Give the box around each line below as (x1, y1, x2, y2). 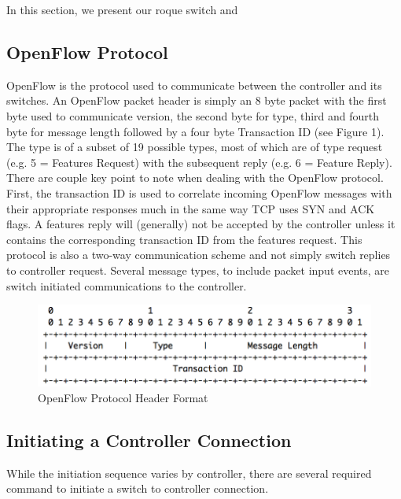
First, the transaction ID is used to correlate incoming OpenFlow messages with (6, 184, 392, 201)
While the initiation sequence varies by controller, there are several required (6, 464, 372, 481)
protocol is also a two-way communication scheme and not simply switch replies (6, 246, 391, 263)
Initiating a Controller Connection (6, 427, 292, 452)
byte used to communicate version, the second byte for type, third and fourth (6, 107, 380, 124)
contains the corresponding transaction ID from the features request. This (6, 231, 362, 247)
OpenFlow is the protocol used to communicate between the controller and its (6, 76, 382, 93)
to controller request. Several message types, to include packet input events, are (6, 261, 390, 278)
